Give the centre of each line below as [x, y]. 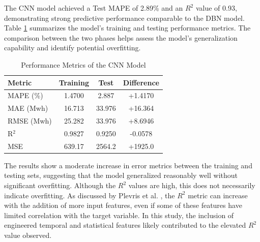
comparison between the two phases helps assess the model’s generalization [121, 37]
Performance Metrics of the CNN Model [83, 64]
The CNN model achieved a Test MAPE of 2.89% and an [94, 8]
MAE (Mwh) [28, 108]
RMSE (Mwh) [30, 121]
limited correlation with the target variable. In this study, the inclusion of [119, 215]
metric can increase [218, 195]
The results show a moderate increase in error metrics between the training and [128, 165]
